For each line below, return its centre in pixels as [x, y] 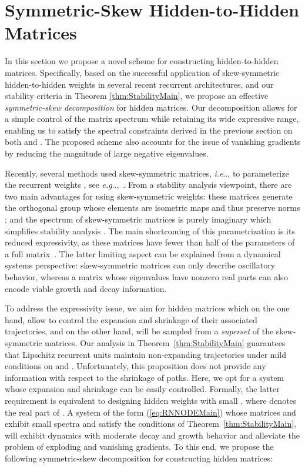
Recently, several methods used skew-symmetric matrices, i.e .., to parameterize [147, 173]
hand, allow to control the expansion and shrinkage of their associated [131, 319]
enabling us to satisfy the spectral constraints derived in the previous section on [149, 130]
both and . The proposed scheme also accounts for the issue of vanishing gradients [153, 142]
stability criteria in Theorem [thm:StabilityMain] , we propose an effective [137, 96]
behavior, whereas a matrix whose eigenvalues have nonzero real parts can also [146, 277]
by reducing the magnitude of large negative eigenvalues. [107, 153]
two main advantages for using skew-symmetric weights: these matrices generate [149, 196]
